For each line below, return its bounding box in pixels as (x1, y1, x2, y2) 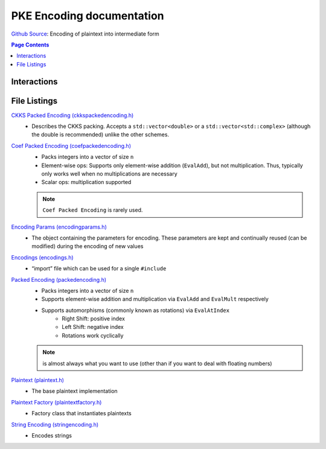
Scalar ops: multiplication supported (41, 179, 132, 186)
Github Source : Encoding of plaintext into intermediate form (11, 30, 159, 37)
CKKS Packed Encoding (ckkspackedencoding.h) (11, 112, 134, 119)
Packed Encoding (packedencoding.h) (11, 276, 107, 283)
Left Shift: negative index (62, 323, 124, 331)
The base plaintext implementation (31, 387, 118, 395)
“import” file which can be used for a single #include (31, 265, 167, 272)
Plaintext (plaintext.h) (11, 377, 65, 384)
